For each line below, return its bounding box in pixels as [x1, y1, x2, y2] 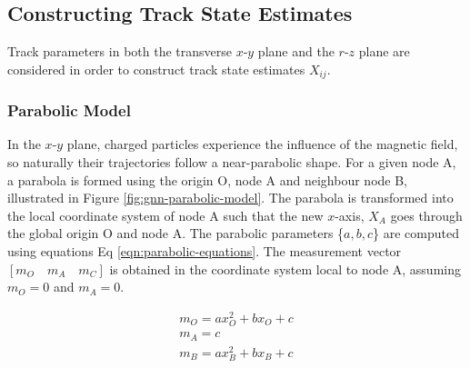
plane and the [257, 42, 335, 61]
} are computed [373, 224, 459, 243]
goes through [390, 205, 463, 224]
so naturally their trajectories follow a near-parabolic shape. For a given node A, [7, 153, 456, 172]
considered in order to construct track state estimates [7, 59, 305, 78]
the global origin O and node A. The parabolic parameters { [7, 224, 345, 243]
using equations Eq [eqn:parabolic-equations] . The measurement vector [7, 242, 402, 261]
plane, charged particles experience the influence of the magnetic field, [66, 134, 458, 154]
